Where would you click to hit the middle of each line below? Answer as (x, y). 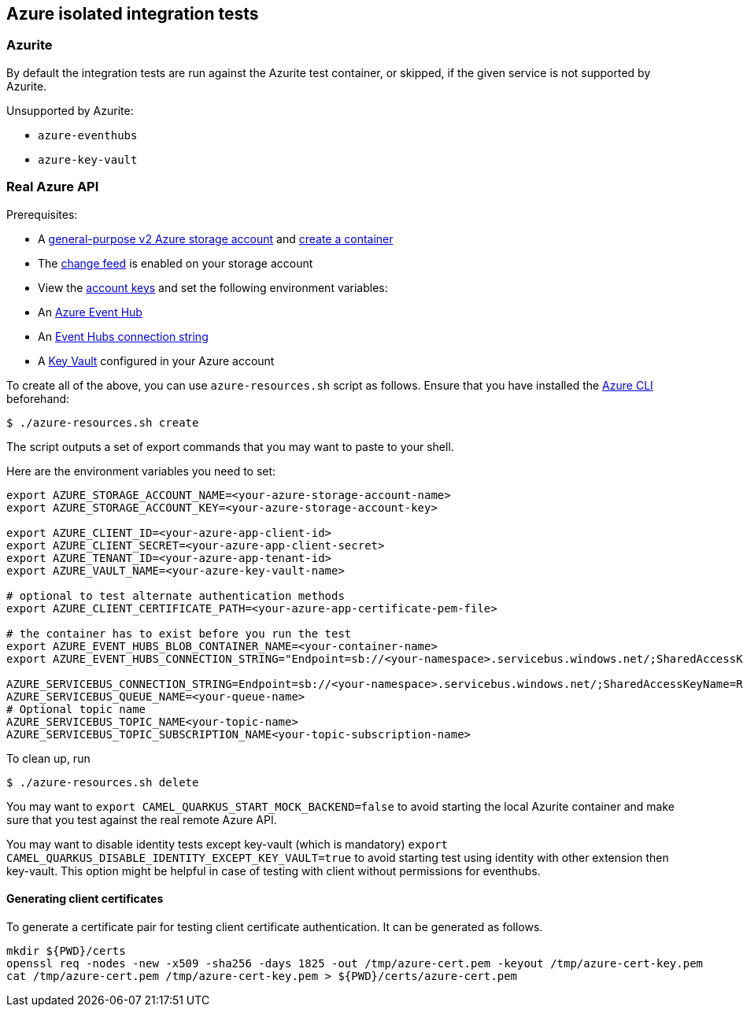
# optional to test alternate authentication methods (176, 595)
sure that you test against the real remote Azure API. (142, 819)
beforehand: (38, 398)
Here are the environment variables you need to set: (141, 471)
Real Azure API (53, 187)
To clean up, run (48, 758)
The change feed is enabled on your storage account (176, 263)
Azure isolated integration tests (133, 14)
